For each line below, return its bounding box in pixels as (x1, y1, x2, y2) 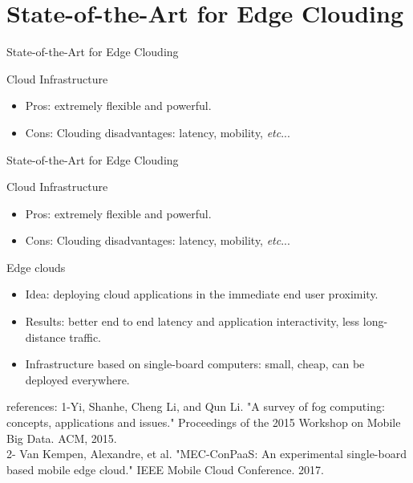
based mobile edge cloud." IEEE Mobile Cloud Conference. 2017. (6, 461, 325, 477)
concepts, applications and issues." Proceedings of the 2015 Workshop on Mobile (6, 414, 401, 431)
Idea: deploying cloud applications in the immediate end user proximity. (25, 286, 379, 302)
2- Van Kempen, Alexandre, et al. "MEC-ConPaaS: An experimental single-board (6, 445, 407, 462)
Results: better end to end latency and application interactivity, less (25, 313, 360, 330)
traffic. (69, 328, 102, 345)
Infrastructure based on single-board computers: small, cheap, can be (25, 355, 365, 372)
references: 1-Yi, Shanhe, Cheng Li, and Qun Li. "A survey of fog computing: (6, 398, 385, 415)
